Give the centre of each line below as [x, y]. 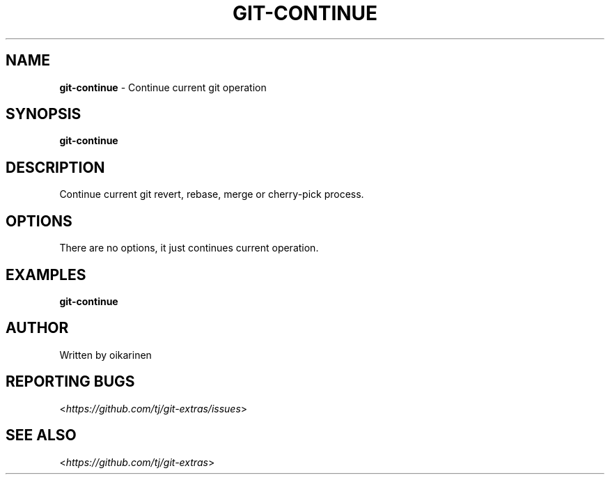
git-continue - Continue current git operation [163, 87]
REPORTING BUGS [70, 382]
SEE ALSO [41, 435]
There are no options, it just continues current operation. [189, 248]
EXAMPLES [46, 274]
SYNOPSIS [44, 114]
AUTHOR [37, 328]
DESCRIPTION [55, 167]
